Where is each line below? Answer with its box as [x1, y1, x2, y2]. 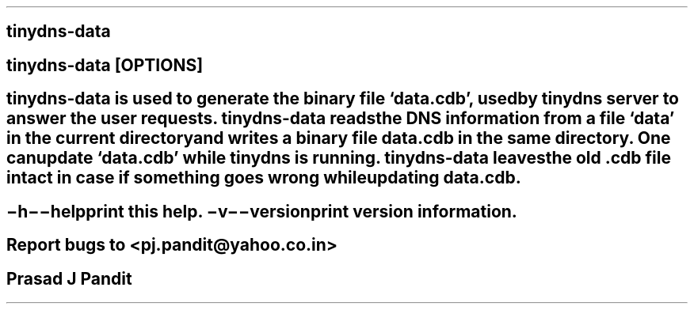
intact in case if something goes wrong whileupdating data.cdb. [6, 168, 521, 188]
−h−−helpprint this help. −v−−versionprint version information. [6, 201, 517, 221]
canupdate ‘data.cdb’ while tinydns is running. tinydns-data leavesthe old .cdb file [6, 148, 671, 168]
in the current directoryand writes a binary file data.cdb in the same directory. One [6, 128, 671, 149]
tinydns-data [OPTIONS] [6, 55, 204, 75]
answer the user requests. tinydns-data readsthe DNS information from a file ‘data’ [6, 108, 675, 129]
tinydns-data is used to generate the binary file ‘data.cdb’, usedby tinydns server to [6, 89, 680, 109]
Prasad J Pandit [6, 268, 132, 289]
